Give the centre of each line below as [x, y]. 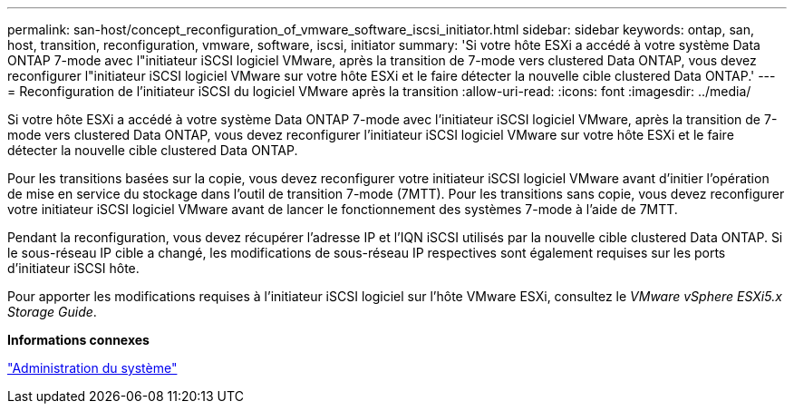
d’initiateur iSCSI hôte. [73, 268]
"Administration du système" [92, 368]
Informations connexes [78, 340]
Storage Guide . [52, 312]
